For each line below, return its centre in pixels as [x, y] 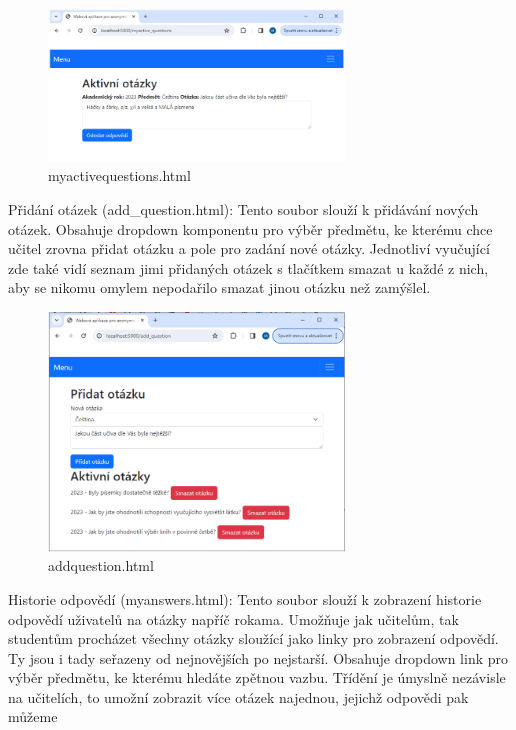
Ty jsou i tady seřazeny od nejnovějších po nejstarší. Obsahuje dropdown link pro [258, 657]
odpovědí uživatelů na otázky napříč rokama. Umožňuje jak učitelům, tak [233, 618]
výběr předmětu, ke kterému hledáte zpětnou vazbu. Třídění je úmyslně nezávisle [257, 677]
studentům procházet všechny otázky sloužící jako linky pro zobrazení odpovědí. [253, 638]
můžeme [33, 716]
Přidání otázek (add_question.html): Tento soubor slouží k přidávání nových [243, 209]
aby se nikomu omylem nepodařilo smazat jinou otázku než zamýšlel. [219, 287]
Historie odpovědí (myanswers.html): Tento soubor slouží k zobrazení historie [245, 598]
